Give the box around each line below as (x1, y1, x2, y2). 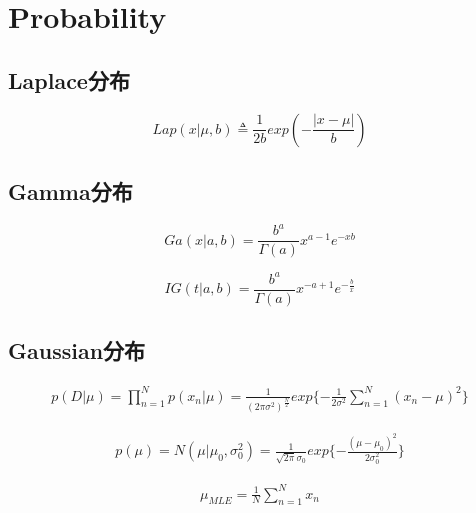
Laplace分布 (8, 64, 130, 95)
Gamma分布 (8, 175, 133, 206)
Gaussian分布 (8, 335, 146, 366)
